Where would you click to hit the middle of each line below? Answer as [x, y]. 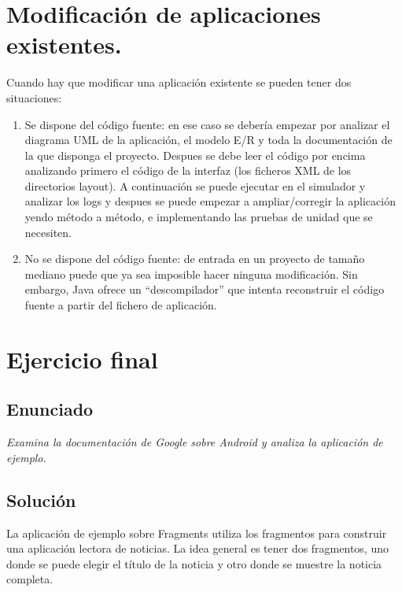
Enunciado [50, 409]
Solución [41, 499]
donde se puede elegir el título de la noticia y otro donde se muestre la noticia [194, 563]
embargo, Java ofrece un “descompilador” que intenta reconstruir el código [205, 289]
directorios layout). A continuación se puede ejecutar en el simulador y [195, 185]
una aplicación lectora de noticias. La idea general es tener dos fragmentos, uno [197, 548]
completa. [30, 579]
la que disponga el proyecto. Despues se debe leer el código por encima [195, 155]
